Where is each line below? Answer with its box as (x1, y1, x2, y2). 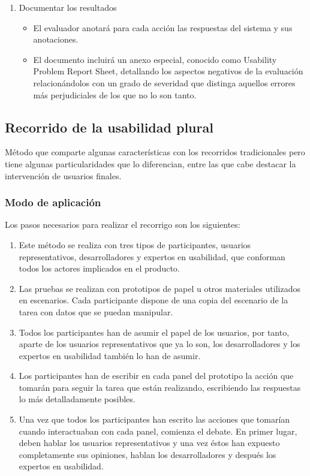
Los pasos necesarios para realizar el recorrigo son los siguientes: (5, 218, 240, 231)
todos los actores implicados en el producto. (19, 262, 180, 275)
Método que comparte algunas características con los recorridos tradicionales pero (5, 146, 305, 158)
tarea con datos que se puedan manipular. (19, 305, 173, 318)
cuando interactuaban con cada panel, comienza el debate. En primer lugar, (19, 424, 297, 437)
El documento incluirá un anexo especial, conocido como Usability (33, 53, 277, 65)
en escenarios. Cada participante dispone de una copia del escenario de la (19, 294, 288, 306)
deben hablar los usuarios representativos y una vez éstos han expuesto (19, 436, 280, 449)
